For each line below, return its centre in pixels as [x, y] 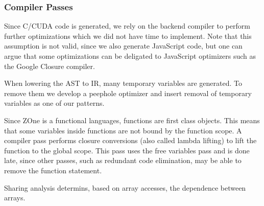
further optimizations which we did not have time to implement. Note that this [128, 36]
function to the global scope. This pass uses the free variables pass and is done [127, 150]
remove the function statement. [53, 170]
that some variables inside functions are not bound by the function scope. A [123, 130]
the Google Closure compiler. [50, 66]
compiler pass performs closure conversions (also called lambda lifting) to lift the [130, 140]
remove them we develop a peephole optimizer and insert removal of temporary [128, 93]
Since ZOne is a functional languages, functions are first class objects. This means [132, 120]
